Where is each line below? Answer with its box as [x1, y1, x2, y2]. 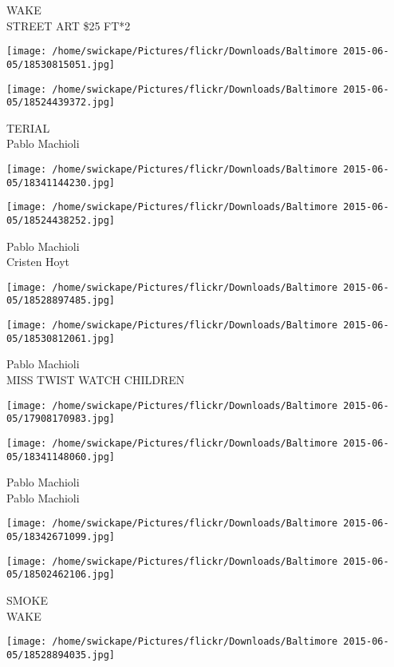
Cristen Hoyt [6, 253, 70, 270]
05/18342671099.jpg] [6, 531, 116, 543]
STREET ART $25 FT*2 [6, 17, 131, 34]
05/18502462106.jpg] [6, 569, 116, 581]
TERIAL [6, 119, 50, 136]
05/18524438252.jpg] [6, 214, 116, 226]
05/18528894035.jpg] [6, 649, 116, 661]
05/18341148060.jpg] [6, 451, 116, 463]
